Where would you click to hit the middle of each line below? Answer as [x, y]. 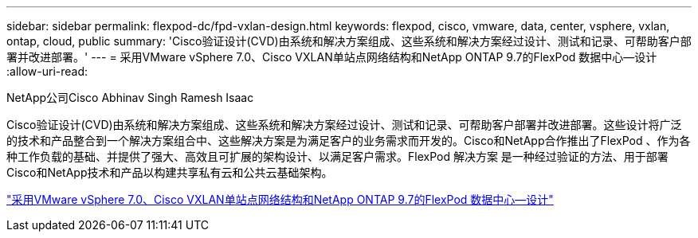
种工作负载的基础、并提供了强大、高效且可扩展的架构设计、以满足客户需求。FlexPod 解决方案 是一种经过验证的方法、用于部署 [337, 156]
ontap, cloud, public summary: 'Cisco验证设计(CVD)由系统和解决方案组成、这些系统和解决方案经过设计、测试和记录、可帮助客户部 [349, 41]
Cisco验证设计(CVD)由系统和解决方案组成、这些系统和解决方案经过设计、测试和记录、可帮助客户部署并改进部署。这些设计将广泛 [344, 125]
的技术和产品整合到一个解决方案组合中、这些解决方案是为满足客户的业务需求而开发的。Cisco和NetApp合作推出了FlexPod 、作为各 [349, 140]
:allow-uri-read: [47, 71]
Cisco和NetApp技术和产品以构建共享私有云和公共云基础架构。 [170, 172]
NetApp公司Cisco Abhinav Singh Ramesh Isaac [130, 98]
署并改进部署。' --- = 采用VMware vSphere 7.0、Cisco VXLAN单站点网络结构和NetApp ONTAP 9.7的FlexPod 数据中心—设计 [332, 57]
